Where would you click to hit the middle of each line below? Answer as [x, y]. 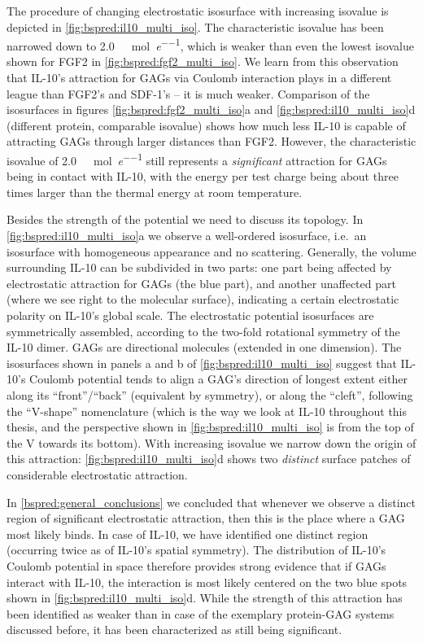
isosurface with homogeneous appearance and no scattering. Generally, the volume [211, 251]
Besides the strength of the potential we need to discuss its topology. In [185, 219]
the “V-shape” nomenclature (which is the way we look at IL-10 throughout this [207, 411]
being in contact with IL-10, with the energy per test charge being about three [203, 176]
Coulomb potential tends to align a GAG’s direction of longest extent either [218, 379]
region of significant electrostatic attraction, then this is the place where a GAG [206, 518]
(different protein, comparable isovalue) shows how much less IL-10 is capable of [206, 125]
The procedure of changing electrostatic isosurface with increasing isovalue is [198, 11]
